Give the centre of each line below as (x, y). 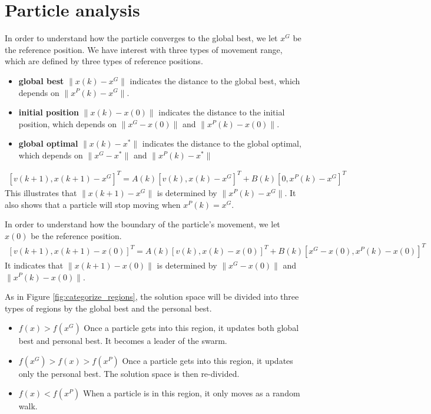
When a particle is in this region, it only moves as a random (191, 393)
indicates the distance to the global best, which (215, 80)
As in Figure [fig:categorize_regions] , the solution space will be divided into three (152, 297)
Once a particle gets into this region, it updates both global (191, 328)
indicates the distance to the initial (222, 112)
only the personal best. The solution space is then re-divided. (129, 373)
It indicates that (34, 265)
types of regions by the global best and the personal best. (108, 308)
